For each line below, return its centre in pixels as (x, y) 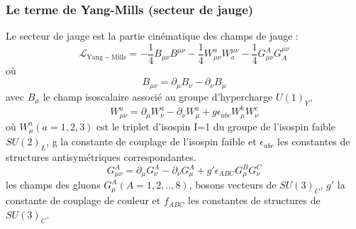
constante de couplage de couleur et (83, 200)
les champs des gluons (53, 185)
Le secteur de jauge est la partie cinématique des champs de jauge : (152, 36)
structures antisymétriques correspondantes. (101, 156)
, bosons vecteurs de (233, 185)
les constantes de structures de (254, 200)
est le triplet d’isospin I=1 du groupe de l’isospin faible (216, 126)
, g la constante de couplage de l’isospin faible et (151, 141)
